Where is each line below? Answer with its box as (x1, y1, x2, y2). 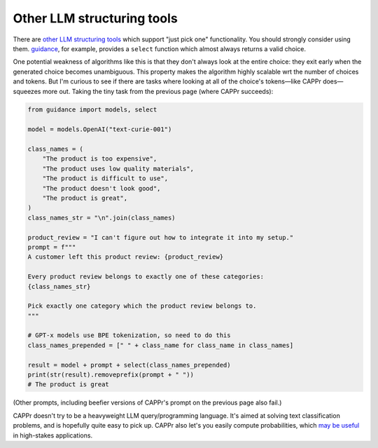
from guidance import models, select (27, 106, 157, 114)
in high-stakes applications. (13, 431, 93, 440)
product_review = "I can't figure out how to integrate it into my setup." (27, 233, 294, 241)
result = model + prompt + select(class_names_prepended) (27, 361, 231, 369)
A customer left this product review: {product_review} (27, 253, 224, 261)
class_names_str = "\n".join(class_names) (27, 214, 176, 222)
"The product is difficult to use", (42, 175, 168, 182)
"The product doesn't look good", (42, 184, 161, 192)
